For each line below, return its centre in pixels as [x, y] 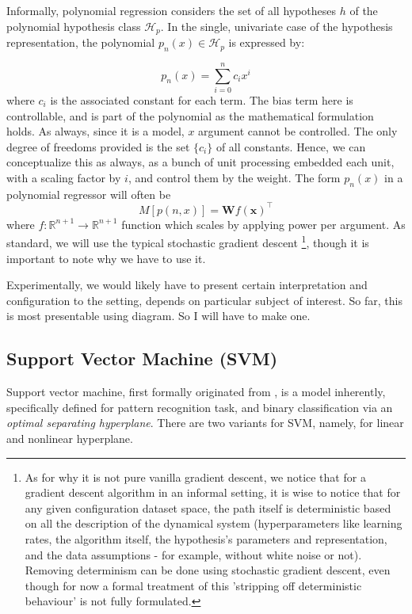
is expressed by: [267, 42]
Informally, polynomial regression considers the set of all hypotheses [172, 10]
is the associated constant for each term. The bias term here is [202, 99]
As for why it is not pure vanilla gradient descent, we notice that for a [195, 477]
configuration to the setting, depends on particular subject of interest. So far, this [204, 300]
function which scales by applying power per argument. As [263, 224]
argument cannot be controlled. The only [298, 131]
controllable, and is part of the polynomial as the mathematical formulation [190, 115]
